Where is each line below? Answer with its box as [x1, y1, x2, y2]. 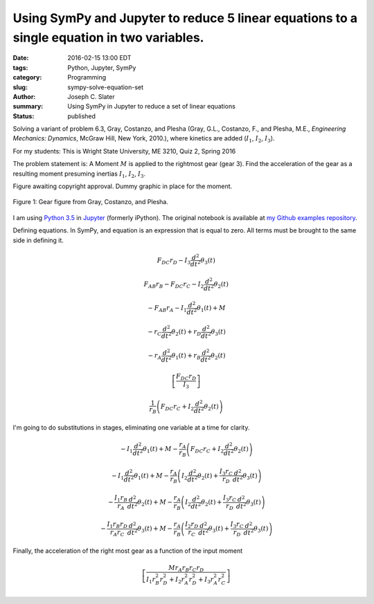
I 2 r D [184, 520, 199, 530]
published [67, 111, 96, 120]
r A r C [109, 529, 125, 538]
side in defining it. [12, 236, 64, 244]
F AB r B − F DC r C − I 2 [143, 280, 204, 290]
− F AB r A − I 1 [148, 304, 187, 313]
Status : [12, 111, 35, 120]
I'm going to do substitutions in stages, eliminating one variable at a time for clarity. [12, 423, 250, 432]
